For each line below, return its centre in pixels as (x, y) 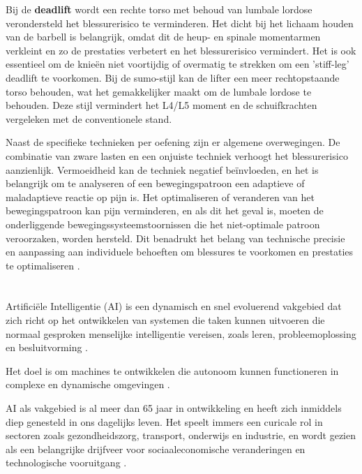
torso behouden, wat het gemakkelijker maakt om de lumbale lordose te (159, 91)
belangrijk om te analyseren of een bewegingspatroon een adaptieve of (155, 183)
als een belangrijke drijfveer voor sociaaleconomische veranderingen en (156, 449)
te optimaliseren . (43, 265)
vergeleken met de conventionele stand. (89, 118)
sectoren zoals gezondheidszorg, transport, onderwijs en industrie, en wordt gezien (181, 435)
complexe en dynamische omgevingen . (88, 384)
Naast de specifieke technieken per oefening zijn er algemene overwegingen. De (173, 142)
